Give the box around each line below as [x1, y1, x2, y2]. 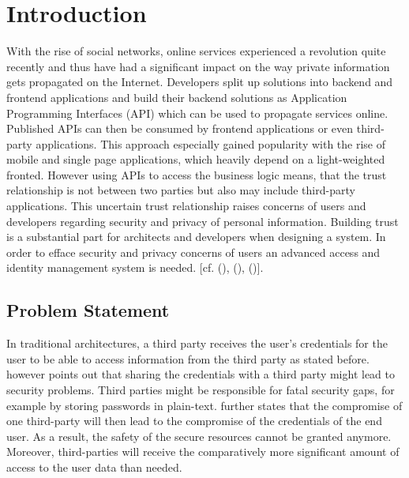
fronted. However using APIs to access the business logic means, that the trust [6, 166, 387, 183]
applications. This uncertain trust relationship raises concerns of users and [6, 198, 366, 214]
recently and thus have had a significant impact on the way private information [6, 58, 390, 74]
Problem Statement [6, 298, 170, 322]
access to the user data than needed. [6, 458, 182, 475]
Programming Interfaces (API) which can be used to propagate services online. [6, 104, 388, 121]
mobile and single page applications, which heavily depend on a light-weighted [6, 151, 385, 167]
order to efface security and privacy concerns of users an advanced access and [6, 243, 381, 260]
